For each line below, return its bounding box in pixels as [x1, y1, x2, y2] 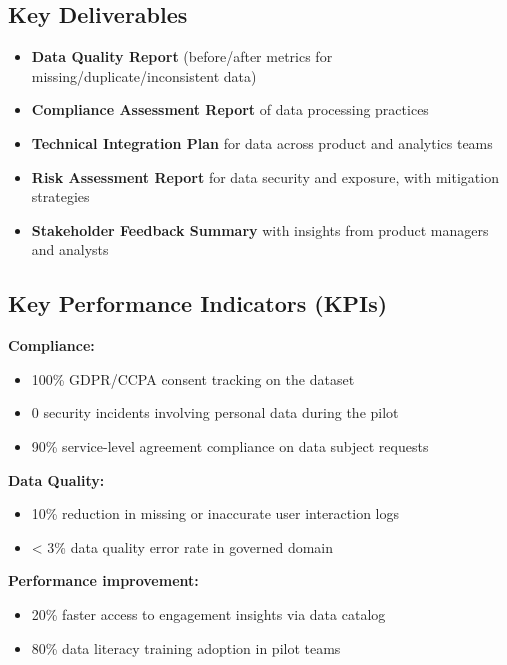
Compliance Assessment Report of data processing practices [31, 99, 429, 120]
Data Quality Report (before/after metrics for [31, 46, 333, 67]
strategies [31, 186, 90, 207]
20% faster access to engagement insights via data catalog [31, 603, 386, 624]
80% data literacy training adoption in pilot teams [31, 637, 341, 658]
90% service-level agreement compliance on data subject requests [31, 435, 429, 456]
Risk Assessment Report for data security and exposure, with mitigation [31, 166, 499, 187]
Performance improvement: [8, 570, 199, 591]
